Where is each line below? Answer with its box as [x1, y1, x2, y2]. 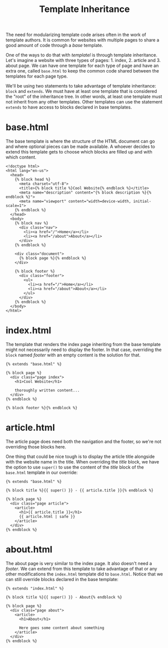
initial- [133, 199, 151, 204]
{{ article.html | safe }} [18, 514, 75, 519]
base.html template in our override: [5, 469, 78, 475]
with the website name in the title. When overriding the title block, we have [5, 459, 159, 464]
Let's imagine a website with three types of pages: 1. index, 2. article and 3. [5, 57, 161, 63]
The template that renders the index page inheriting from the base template [5, 341, 161, 347]
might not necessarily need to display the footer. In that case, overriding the [5, 346, 162, 353]
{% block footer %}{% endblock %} [5, 405, 78, 410]
